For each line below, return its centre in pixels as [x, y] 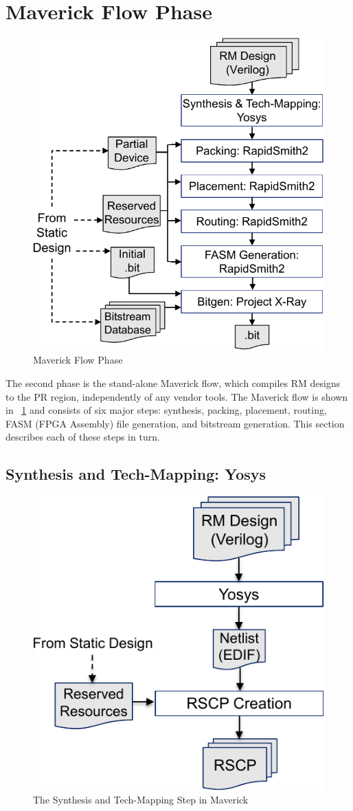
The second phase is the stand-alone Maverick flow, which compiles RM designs [173, 382]
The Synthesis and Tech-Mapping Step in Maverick [141, 800]
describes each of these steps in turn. [83, 437]
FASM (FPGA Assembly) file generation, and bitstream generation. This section [175, 423]
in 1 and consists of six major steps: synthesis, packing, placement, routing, [166, 410]
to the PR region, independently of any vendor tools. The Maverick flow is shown [177, 396]
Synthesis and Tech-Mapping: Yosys [136, 474]
